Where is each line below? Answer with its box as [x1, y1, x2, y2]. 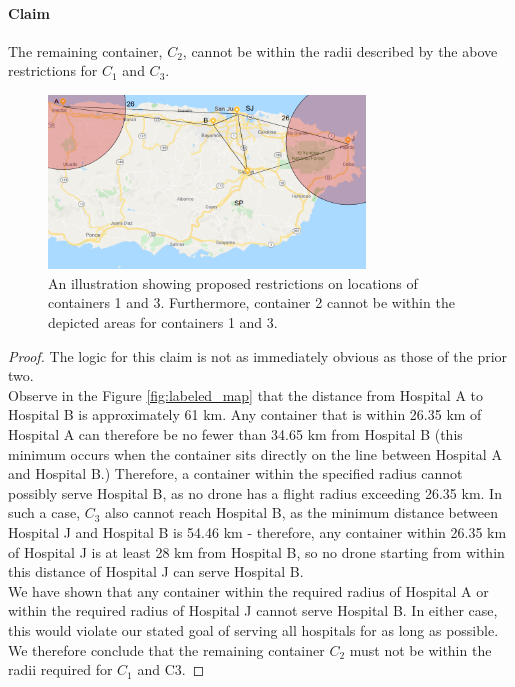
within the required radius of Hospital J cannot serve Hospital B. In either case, [8, 600, 498, 621]
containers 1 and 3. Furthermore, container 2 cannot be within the [48, 292, 455, 313]
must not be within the [349, 639, 492, 660]
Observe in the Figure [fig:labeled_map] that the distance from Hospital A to [8, 384, 484, 405]
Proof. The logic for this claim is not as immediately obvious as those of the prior [8, 345, 508, 366]
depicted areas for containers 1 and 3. [48, 312, 278, 333]
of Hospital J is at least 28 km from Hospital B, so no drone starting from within [8, 541, 505, 562]
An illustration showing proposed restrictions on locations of [48, 272, 418, 293]
